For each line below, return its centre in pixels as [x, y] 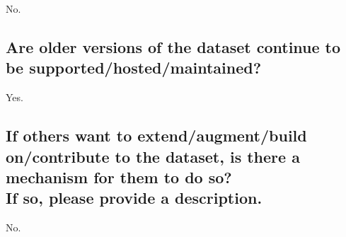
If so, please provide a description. [134, 198]
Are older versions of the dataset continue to [173, 46]
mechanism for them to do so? [119, 177]
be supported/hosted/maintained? [134, 68]
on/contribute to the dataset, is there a [153, 156]
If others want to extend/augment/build [156, 135]
